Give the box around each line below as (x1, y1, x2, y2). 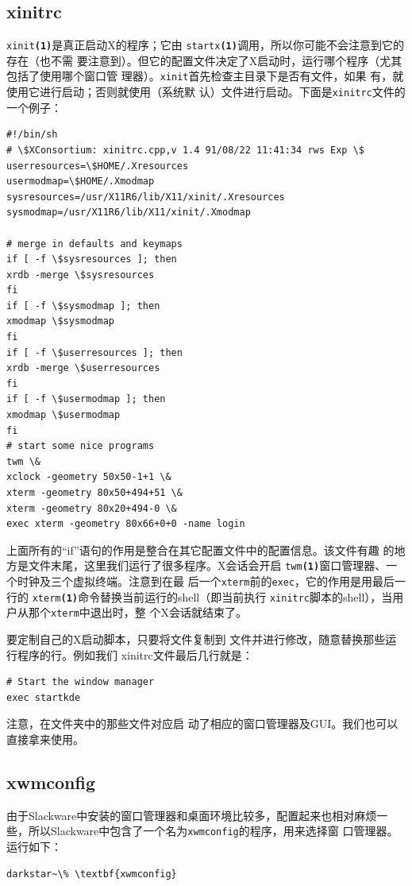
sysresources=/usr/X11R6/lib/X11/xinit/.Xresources (6, 191, 285, 203)
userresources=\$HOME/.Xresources (6, 160, 189, 172)
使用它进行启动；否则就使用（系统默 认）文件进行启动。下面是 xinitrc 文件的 (6, 83, 406, 100)
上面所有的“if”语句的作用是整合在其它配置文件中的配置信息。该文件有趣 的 (6, 541, 395, 558)
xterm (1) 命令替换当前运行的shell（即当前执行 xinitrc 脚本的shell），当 (32, 588, 393, 605)
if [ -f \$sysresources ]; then (6, 253, 177, 265)
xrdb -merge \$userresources (6, 362, 160, 374)
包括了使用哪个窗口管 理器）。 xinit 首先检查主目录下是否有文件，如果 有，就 (6, 68, 404, 84)
